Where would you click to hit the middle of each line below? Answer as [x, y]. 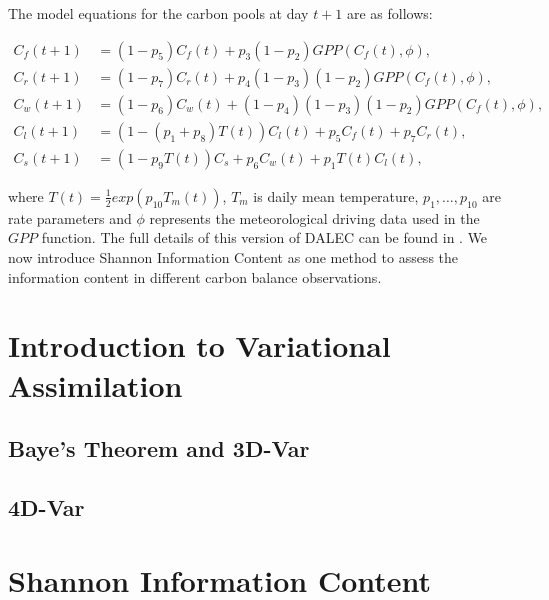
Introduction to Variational [199, 345]
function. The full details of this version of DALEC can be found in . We [264, 237]
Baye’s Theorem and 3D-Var [159, 448]
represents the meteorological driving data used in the [314, 217]
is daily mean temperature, [336, 195]
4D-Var [46, 506]
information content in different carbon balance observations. [195, 276]
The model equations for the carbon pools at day [158, 13]
